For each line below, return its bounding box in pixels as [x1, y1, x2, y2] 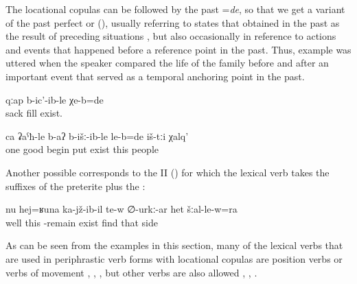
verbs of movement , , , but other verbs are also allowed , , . [5, 265, 257, 279]
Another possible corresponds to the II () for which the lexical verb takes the [5, 165, 330, 179]
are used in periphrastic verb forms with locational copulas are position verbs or [5, 251, 343, 265]
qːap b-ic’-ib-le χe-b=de [5, 92, 104, 106]
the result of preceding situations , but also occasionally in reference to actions [5, 29, 336, 43]
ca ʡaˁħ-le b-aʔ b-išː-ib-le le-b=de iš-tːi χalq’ [5, 128, 189, 143]
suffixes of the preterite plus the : [5, 178, 146, 193]
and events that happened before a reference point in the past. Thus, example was [5, 42, 352, 56]
